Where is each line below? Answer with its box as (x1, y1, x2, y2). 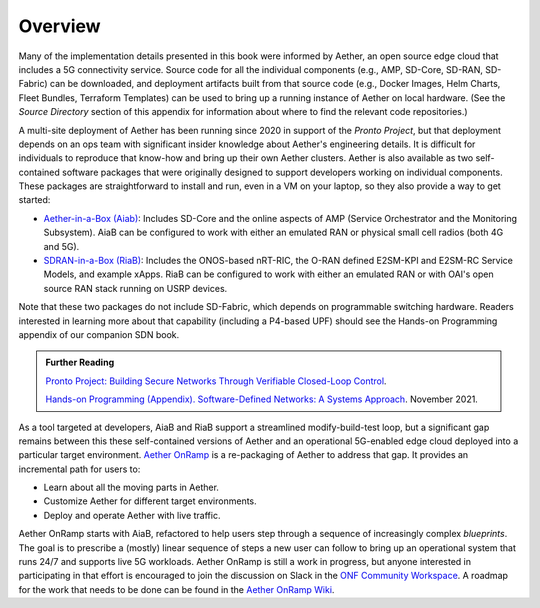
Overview (18, 15, 101, 37)
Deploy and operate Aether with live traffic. (43, 509, 221, 521)
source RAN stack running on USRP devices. (43, 282, 228, 294)
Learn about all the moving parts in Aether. (43, 481, 220, 494)
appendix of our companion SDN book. (18, 328, 180, 340)
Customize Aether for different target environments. (43, 495, 257, 507)
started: (18, 194, 51, 206)
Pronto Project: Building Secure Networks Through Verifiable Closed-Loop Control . (45, 375, 387, 387)
